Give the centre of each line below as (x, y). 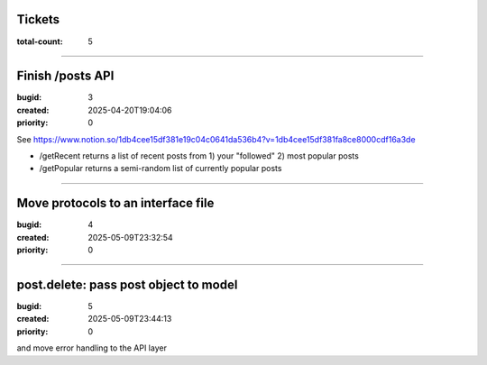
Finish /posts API (65, 76)
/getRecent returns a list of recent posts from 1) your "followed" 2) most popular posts (199, 155)
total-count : (40, 41)
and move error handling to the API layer (92, 348)
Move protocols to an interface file (115, 203)
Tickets (38, 19)
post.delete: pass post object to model (127, 284)
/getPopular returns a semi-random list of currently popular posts (161, 169)
